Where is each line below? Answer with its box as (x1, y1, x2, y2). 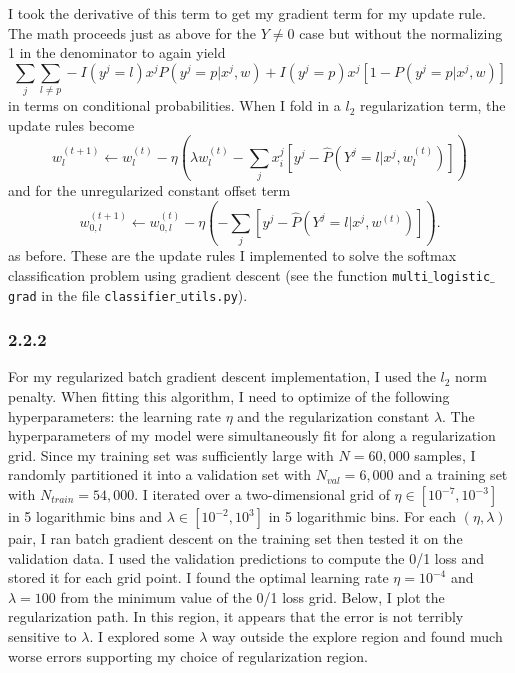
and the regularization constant (237, 405, 430, 426)
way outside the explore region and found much (212, 625, 503, 646)
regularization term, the (359, 95, 506, 116)
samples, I (414, 444, 476, 465)
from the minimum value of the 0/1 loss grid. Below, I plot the (60, 586, 445, 607)
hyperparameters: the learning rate (8, 405, 222, 426)
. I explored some (89, 625, 195, 646)
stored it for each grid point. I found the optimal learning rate (8, 567, 389, 588)
